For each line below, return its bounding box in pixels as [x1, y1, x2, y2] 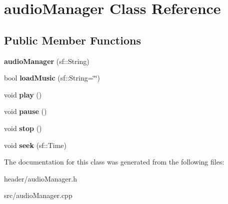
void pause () [4, 106, 47, 116]
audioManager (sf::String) [4, 55, 89, 66]
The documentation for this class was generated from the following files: [4, 156, 224, 167]
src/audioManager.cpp [4, 190, 72, 200]
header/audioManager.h [4, 173, 77, 183]
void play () [4, 89, 42, 99]
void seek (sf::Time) [4, 139, 66, 150]
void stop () [4, 122, 42, 133]
